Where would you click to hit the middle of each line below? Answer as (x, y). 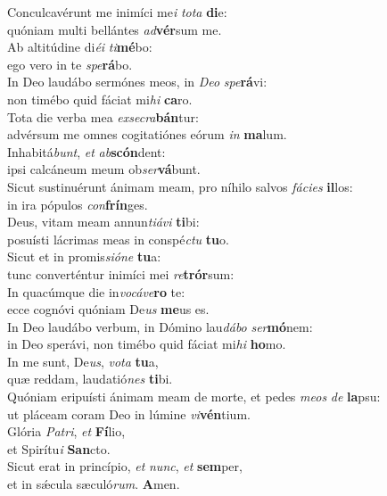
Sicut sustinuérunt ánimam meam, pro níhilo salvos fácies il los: (180, 186)
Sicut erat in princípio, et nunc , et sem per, (125, 466)
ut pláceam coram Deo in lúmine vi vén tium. (129, 413)
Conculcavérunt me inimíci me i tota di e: (117, 12)
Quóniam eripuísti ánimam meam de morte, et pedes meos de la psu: (194, 397)
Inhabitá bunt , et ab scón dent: (86, 151)
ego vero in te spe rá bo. (70, 64)
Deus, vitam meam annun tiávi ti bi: (103, 222)
